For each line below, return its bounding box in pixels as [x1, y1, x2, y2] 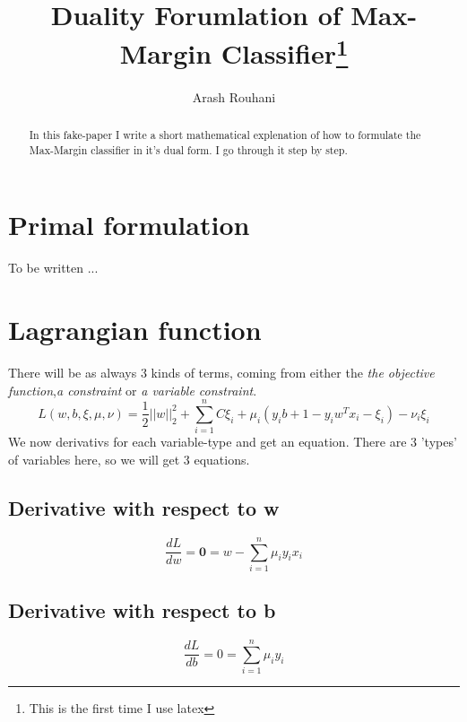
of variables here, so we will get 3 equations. [8, 449, 250, 468]
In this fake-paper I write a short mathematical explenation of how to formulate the [29, 127, 421, 143]
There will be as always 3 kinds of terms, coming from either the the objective [8, 363, 435, 381]
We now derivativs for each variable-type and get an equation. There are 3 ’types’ [8, 432, 457, 451]
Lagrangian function [8, 311, 262, 348]
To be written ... [8, 258, 99, 277]
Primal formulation [8, 206, 250, 243]
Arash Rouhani [192, 87, 276, 106]
